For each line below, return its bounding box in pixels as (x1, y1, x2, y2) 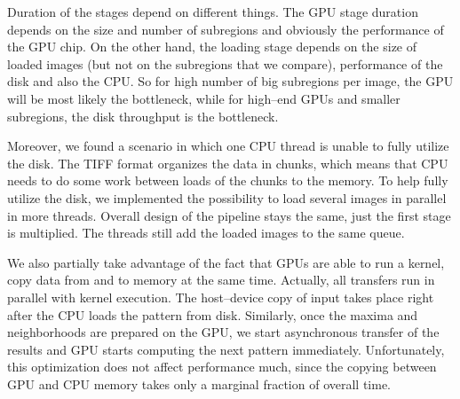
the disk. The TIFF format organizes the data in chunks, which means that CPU (7, 153, 448, 172)
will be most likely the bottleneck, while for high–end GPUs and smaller (7, 89, 401, 107)
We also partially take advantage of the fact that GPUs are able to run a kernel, (7, 253, 445, 271)
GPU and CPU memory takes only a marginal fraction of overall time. (7, 374, 391, 393)
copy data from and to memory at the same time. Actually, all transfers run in (7, 270, 435, 289)
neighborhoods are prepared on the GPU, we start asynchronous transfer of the (7, 323, 440, 341)
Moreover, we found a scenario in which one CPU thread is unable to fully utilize (7, 137, 449, 155)
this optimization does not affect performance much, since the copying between (7, 357, 437, 376)
